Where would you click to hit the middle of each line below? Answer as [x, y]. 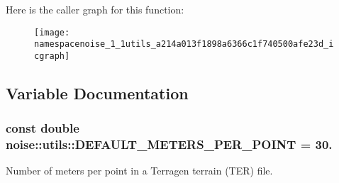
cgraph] [52, 56]
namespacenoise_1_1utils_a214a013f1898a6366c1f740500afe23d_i [184, 44]
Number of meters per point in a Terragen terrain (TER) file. [139, 171]
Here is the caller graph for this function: [95, 9]
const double [43, 128]
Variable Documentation [97, 93]
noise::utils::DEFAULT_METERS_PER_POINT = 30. [169, 144]
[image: [52, 32]
